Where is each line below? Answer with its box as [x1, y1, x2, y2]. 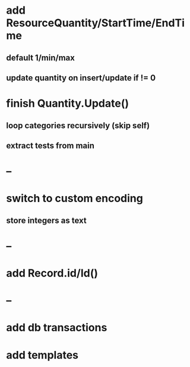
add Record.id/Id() [6, 266, 99, 280]
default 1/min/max [6, 52, 75, 63]
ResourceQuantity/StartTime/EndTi [6, 16, 185, 30]
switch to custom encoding [6, 192, 144, 206]
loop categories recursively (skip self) [6, 120, 150, 130]
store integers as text [6, 215, 87, 225]
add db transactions [6, 321, 107, 334]
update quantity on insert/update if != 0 [6, 73, 156, 83]
